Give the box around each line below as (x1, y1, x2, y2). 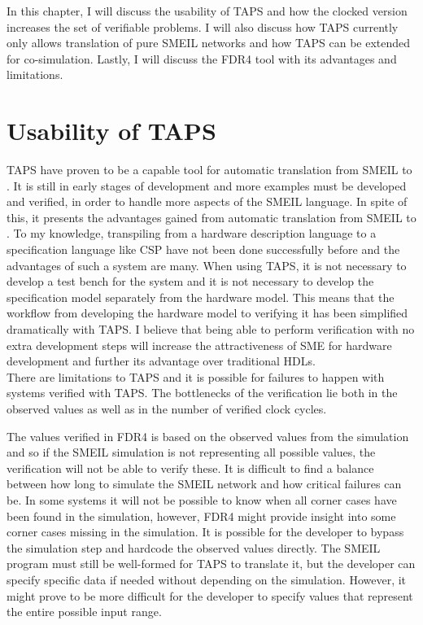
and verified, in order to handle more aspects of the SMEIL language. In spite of (7, 193, 408, 210)
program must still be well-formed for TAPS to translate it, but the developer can (7, 555, 416, 572)
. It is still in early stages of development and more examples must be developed (7, 177, 407, 194)
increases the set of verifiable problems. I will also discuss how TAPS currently (7, 18, 399, 35)
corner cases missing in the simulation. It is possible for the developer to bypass (7, 523, 404, 540)
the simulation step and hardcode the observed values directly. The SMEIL (7, 539, 381, 556)
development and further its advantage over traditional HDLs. (7, 352, 316, 369)
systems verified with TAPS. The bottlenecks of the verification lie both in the (7, 384, 398, 401)
